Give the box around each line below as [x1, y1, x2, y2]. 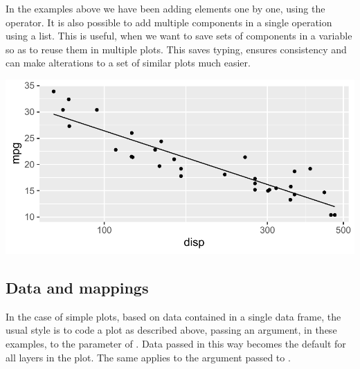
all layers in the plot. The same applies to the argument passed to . [6, 350, 291, 364]
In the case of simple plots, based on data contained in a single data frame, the [6, 309, 341, 323]
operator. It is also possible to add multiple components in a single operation [6, 15, 332, 29]
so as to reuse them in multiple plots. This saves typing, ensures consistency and [6, 42, 347, 56]
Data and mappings [6, 276, 149, 298]
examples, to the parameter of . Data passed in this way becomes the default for [6, 336, 346, 350]
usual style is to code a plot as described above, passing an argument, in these [6, 323, 337, 337]
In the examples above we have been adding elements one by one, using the [6, 1, 325, 15]
